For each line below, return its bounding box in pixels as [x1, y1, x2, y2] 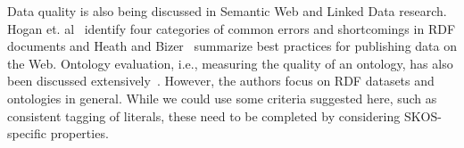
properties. [50, 124, 109, 143]
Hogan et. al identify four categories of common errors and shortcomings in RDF [7, 19, 456, 37]
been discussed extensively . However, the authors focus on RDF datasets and [7, 71, 435, 90]
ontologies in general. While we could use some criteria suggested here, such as [7, 88, 437, 107]
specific [7, 124, 47, 143]
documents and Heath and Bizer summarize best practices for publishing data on [7, 37, 457, 55]
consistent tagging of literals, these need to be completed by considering [7, 106, 401, 125]
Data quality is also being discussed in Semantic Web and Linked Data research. [7, 2, 447, 20]
